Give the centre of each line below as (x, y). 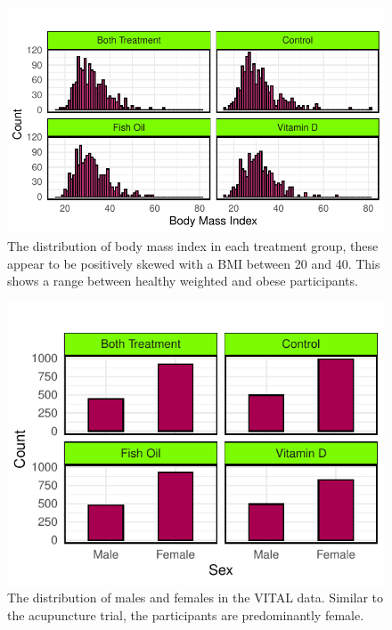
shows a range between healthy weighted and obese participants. (183, 281)
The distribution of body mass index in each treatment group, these (193, 245)
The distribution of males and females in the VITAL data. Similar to (196, 598)
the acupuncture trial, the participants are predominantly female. (186, 614)
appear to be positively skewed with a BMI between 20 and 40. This (194, 263)
